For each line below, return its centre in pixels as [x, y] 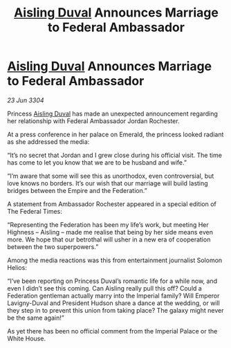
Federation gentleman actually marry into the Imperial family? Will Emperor [113, 295]
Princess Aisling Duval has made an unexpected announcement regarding [112, 113]
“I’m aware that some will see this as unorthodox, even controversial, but [111, 176]
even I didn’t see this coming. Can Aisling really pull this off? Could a [104, 288]
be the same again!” [36, 318]
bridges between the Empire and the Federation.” [77, 190]
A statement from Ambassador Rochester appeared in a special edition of [112, 204]
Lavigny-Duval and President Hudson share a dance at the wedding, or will [113, 303]
